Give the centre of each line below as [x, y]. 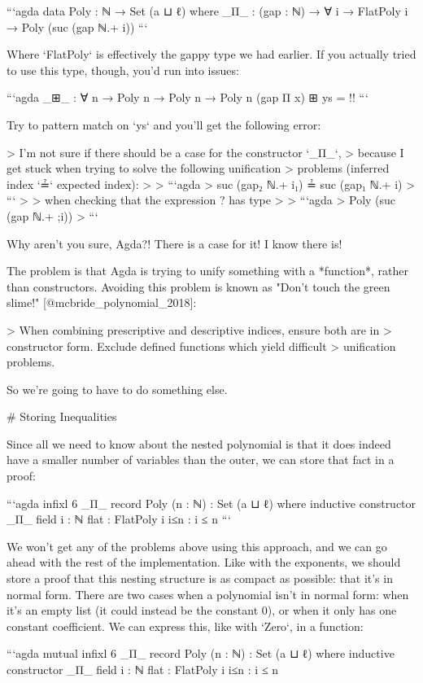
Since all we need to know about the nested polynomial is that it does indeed [199, 443]
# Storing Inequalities [62, 416]
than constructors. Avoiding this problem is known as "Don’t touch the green [198, 286]
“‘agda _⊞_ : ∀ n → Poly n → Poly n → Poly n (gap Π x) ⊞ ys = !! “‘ [188, 97]
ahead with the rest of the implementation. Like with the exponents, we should [204, 562]
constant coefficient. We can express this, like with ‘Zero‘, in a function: [185, 626]
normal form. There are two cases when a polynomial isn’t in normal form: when [208, 594]
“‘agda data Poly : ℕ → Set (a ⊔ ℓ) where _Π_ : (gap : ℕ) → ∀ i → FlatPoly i [207, 11]
